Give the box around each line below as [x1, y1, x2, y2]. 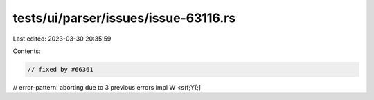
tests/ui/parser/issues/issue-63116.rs [12, 10, 236, 26]
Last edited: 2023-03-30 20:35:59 [12, 34, 112, 43]
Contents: [12, 47, 41, 55]
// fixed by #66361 [27, 66, 93, 73]
